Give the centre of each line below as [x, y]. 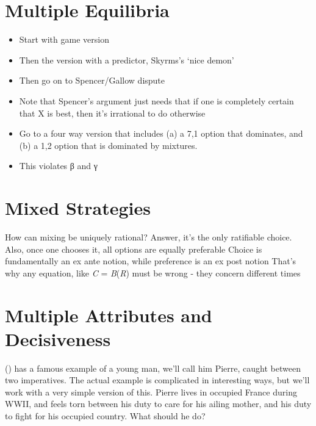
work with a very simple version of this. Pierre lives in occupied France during [151, 392]
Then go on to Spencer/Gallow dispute [92, 80]
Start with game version [64, 39]
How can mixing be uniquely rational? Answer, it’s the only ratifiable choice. [149, 237]
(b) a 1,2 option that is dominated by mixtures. [108, 145]
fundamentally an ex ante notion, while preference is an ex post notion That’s [151, 261]
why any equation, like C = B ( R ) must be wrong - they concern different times [153, 273]
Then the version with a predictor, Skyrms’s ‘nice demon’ [127, 60]
